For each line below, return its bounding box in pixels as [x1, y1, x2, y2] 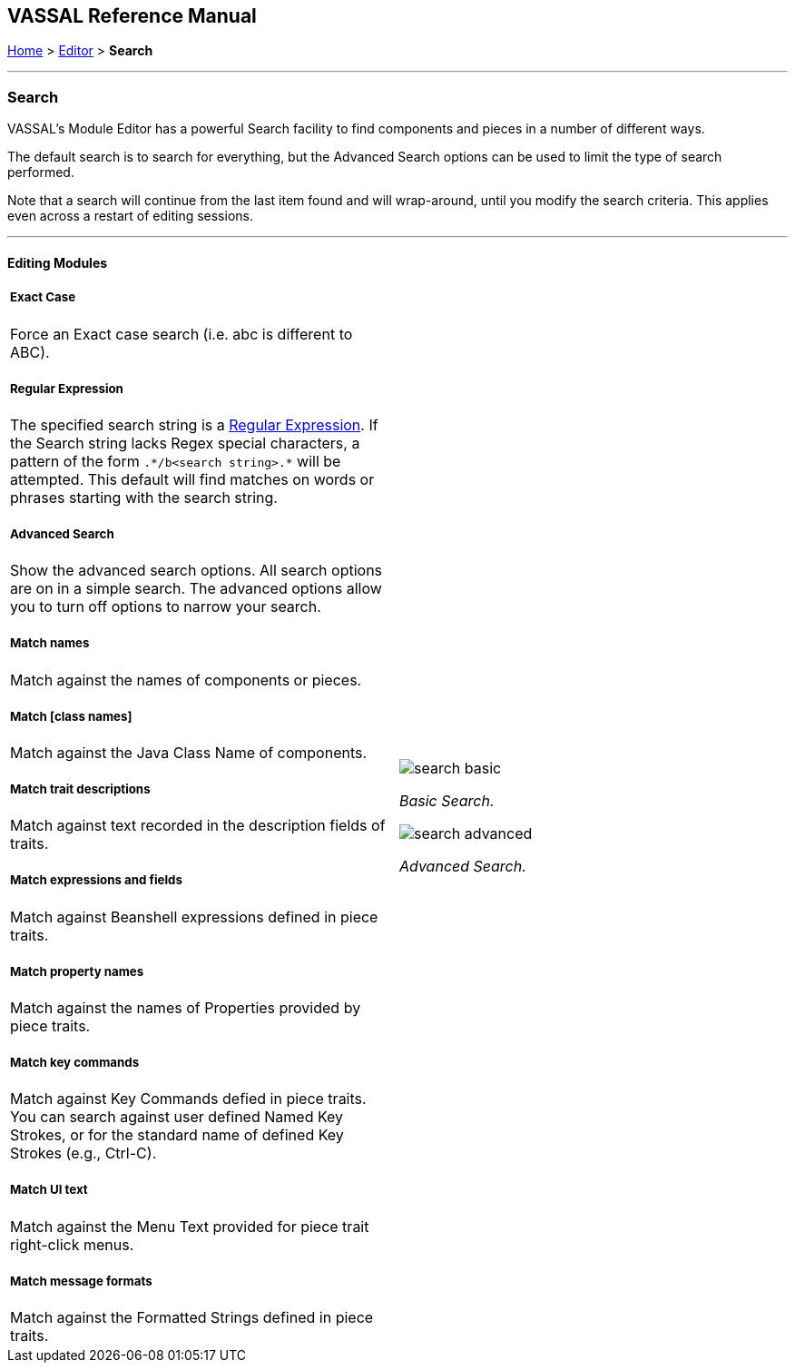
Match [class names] [10, 708, 132, 724]
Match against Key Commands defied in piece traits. [10, 1089, 367, 1109]
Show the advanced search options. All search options [10, 561, 383, 580]
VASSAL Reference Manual [7, 5, 257, 27]
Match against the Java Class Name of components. [10, 743, 368, 762]
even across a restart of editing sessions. [7, 208, 253, 224]
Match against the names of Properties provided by [10, 998, 361, 1017]
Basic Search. [399, 792, 495, 811]
